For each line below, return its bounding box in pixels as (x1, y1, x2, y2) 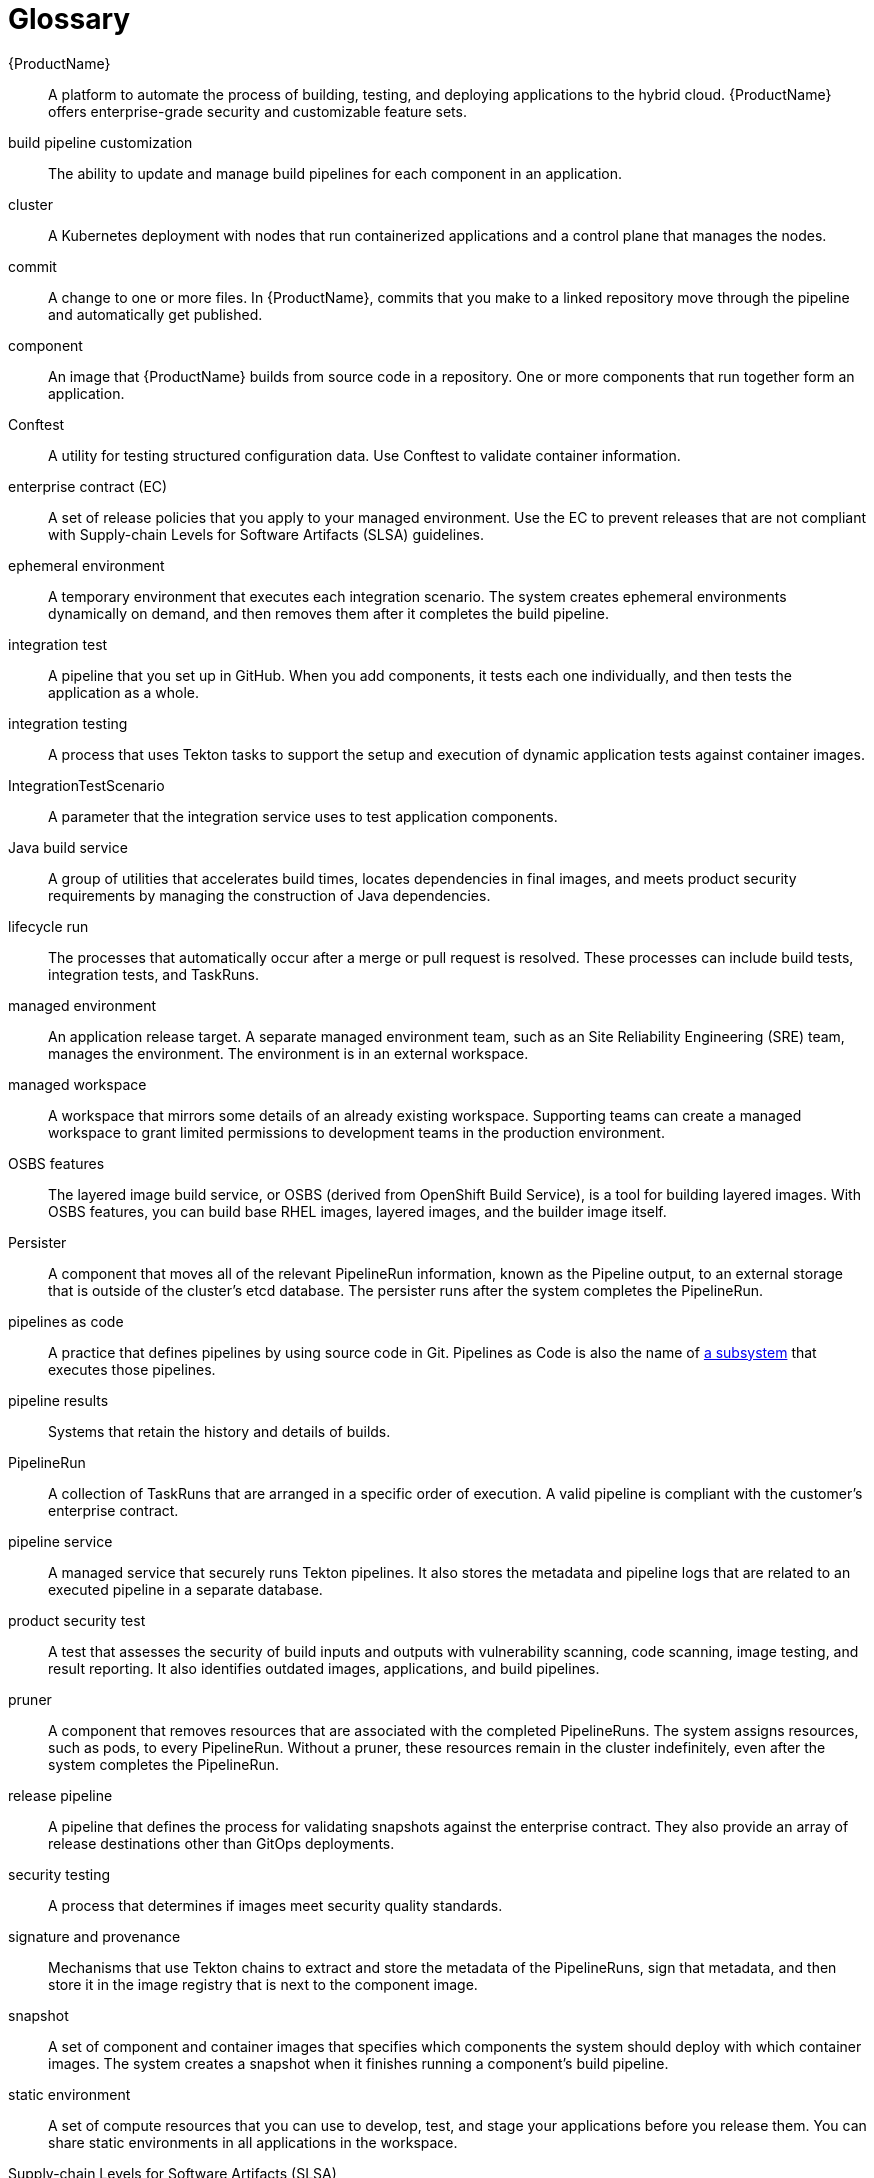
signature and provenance (8, 1927, 181, 1945)
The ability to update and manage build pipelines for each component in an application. (48, 164, 622, 182)
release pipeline (8, 1786, 113, 1804)
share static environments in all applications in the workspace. (48, 2133, 458, 2151)
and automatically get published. (48, 305, 263, 323)
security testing (8, 1865, 111, 1883)
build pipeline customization (8, 133, 193, 151)
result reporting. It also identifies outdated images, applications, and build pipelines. (48, 1659, 600, 1677)
